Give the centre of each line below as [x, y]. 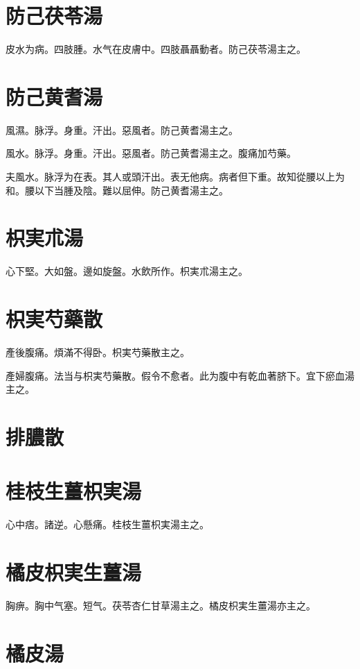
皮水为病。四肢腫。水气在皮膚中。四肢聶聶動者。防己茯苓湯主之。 [156, 49]
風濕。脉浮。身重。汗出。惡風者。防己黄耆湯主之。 [122, 129]
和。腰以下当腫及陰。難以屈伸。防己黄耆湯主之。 [117, 190]
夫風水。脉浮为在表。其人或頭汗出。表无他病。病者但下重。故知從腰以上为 [175, 177]
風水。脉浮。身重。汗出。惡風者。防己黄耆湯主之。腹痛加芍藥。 [151, 153]
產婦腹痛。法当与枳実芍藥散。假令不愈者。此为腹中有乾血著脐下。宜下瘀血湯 [180, 375]
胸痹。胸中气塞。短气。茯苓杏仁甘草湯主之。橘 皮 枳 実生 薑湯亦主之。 [161, 606]
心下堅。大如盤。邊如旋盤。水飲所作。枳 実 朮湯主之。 [127, 271]
